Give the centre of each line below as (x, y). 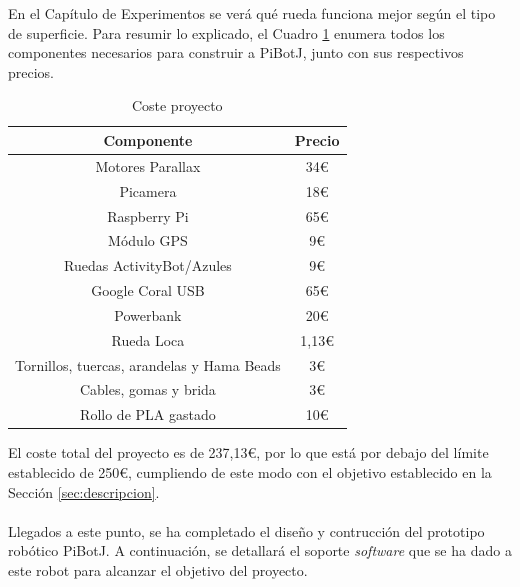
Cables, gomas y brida (147, 389)
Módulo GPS (148, 240)
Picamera (148, 190)
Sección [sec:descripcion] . (84, 491)
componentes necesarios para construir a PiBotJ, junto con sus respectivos (236, 52)
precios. (31, 71)
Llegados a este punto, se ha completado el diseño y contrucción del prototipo (246, 530)
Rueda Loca (148, 339)
